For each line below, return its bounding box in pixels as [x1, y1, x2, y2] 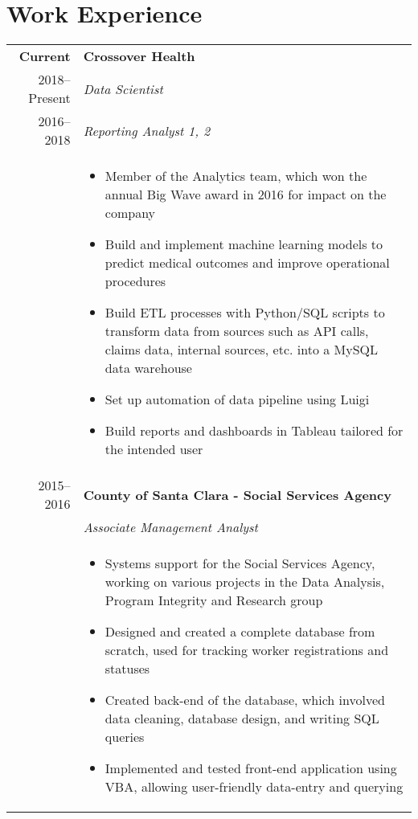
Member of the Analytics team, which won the [104, 166, 367, 186]
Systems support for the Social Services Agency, [104, 554, 375, 573]
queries [104, 727, 145, 747]
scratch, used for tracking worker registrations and [104, 641, 389, 660]
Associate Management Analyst [83, 518, 258, 537]
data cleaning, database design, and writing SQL [104, 709, 379, 728]
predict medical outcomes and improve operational [104, 253, 390, 272]
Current [18, 47, 71, 66]
